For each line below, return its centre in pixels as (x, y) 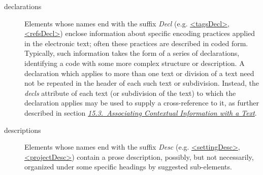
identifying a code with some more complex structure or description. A (135, 63)
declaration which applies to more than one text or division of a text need (139, 73)
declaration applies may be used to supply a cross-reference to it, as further (142, 103)
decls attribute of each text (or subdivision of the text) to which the (130, 93)
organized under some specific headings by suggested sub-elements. (128, 167)
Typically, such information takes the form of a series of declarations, (132, 53)
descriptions (23, 130)
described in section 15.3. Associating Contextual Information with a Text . (141, 112)
